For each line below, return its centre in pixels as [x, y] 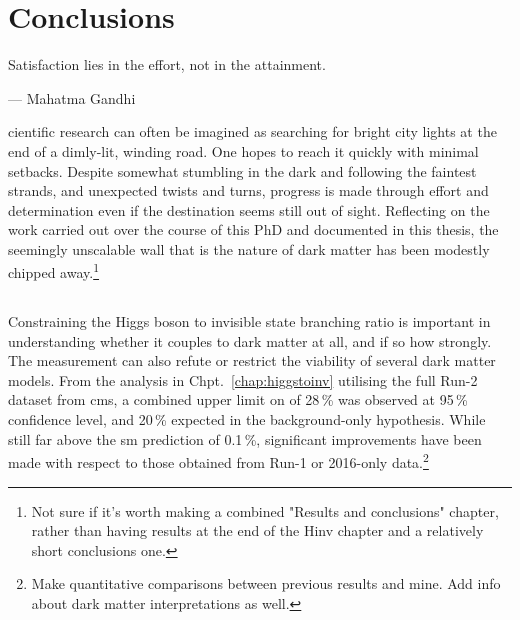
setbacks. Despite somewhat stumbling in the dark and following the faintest [242, 170]
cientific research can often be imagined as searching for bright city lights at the [252, 131]
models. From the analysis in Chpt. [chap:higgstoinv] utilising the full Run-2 [243, 379]
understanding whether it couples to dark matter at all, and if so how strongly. [250, 340]
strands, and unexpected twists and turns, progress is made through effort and [248, 190]
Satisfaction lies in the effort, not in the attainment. [167, 64]
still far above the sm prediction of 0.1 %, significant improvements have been [245, 438]
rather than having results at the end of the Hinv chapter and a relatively [257, 530]
